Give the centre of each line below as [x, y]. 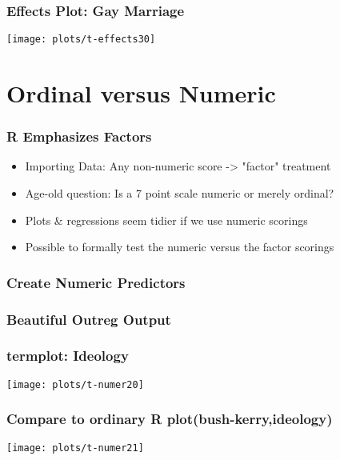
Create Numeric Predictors [96, 282]
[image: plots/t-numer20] [75, 384]
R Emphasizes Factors [79, 136]
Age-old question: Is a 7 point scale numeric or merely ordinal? [180, 193]
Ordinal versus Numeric [141, 93]
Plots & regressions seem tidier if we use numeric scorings [166, 220]
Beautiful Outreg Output [89, 319]
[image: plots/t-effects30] [81, 40]
